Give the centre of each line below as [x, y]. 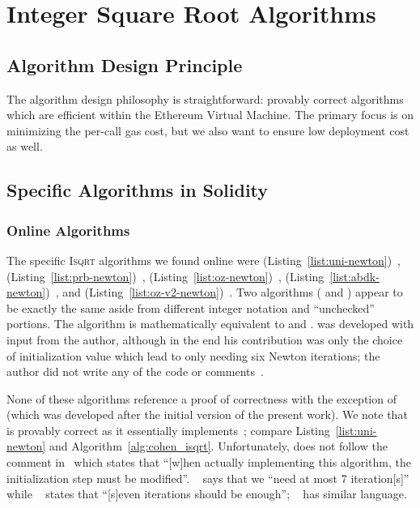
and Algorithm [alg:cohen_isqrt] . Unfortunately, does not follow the [218, 446]
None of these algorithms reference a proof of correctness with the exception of [202, 398]
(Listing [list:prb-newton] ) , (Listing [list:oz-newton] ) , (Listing [165, 276]
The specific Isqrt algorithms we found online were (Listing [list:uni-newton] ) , [204, 260]
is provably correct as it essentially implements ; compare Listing [168, 430]
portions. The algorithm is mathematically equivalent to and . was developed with [210, 324]
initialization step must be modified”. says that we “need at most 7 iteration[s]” [208, 478]
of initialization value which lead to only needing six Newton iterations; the [193, 355]
